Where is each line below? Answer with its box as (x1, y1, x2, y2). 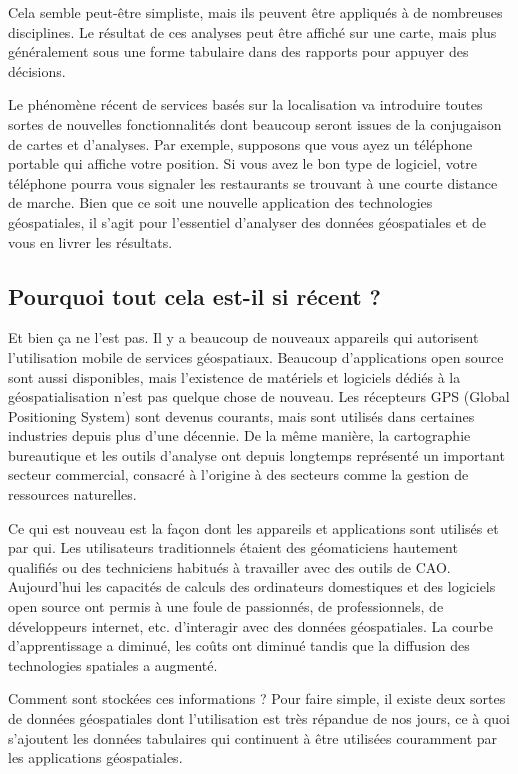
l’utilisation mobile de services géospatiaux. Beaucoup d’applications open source (8, 346, 504, 367)
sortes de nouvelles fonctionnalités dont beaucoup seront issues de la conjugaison (8, 113, 502, 134)
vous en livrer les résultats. (8, 231, 173, 252)
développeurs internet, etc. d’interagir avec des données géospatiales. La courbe (8, 615, 493, 636)
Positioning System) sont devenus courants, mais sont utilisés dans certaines (8, 405, 475, 426)
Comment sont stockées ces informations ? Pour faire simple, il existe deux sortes (8, 688, 506, 709)
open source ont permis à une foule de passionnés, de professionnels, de (8, 596, 444, 617)
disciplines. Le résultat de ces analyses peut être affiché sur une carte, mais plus (8, 21, 497, 42)
